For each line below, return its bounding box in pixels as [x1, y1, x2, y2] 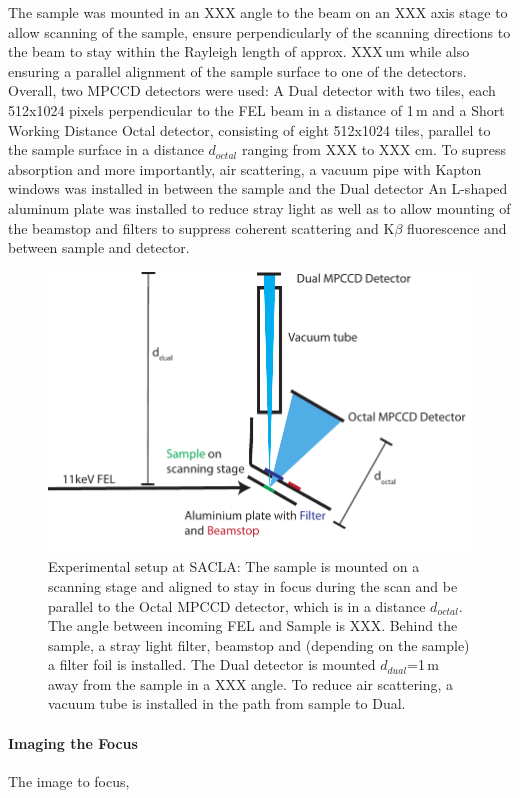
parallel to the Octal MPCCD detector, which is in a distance [48, 595, 426, 616]
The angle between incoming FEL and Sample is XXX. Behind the [48, 615, 458, 636]
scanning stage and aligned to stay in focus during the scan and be [48, 575, 458, 596]
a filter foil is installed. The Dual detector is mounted [48, 654, 376, 675]
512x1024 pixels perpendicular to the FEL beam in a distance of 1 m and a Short [8, 99, 505, 120]
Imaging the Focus [8, 732, 138, 753]
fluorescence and [406, 217, 507, 238]
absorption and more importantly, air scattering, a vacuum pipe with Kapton [8, 158, 482, 179]
